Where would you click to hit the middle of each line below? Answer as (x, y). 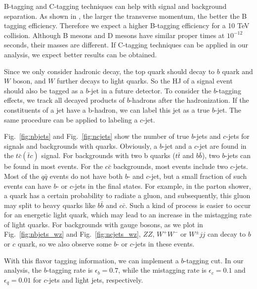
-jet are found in (222, 145)
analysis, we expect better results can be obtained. (81, 54)
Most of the (21, 176)
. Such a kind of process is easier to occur (188, 205)
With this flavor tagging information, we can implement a (91, 260)
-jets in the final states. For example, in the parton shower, (162, 186)
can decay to (227, 234)
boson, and (29, 81)
